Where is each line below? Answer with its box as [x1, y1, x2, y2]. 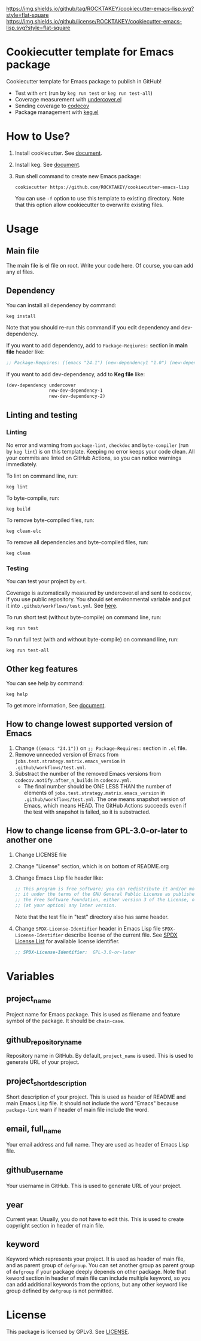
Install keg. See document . [14, 161, 81, 168]
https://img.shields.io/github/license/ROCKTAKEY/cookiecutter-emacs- [6, 18, 182, 25]
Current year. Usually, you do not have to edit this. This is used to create [6, 1215, 184, 1223]
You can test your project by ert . [6, 578, 87, 585]
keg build [6, 506, 31, 512]
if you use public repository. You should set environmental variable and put [6, 596, 191, 603]
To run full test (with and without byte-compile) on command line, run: [6, 636, 179, 643]
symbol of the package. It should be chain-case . [6, 1017, 125, 1025]
